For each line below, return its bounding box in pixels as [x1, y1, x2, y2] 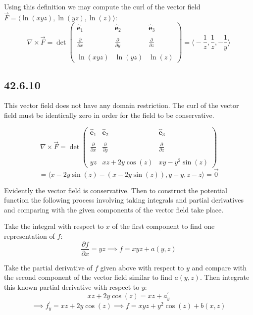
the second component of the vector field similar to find [4, 272, 172, 282]
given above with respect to [100, 262, 184, 272]
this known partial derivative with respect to [4, 281, 140, 292]
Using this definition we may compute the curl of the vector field [4, 1, 201, 11]
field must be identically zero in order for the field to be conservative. [4, 109, 214, 120]
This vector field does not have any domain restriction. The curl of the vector [4, 100, 239, 110]
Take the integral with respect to [4, 221, 104, 231]
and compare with [192, 262, 247, 272]
